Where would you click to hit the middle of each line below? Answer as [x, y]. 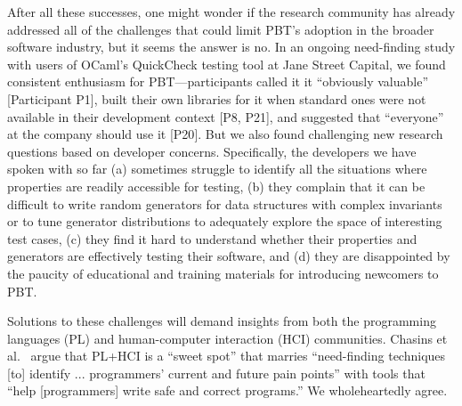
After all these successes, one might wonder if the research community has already [231, 12]
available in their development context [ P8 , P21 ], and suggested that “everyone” [226, 116]
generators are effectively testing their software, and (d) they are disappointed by [229, 256]
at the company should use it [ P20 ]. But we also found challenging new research [225, 134]
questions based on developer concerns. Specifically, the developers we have [212, 151]
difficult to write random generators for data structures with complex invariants [225, 203]
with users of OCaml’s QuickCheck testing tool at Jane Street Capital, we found [227, 64]
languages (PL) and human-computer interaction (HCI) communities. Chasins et [227, 338]
